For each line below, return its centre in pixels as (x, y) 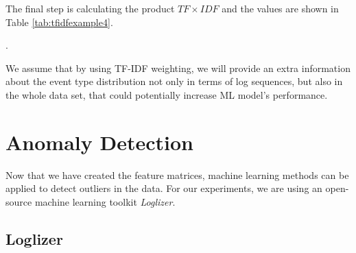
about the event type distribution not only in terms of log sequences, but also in (174, 81)
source (19, 201)
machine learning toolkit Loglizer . (105, 201)
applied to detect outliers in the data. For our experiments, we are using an (164, 188)
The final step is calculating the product (90, 8)
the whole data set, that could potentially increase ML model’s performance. (167, 94)
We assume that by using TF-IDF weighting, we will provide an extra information (178, 68)
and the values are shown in (280, 8)
